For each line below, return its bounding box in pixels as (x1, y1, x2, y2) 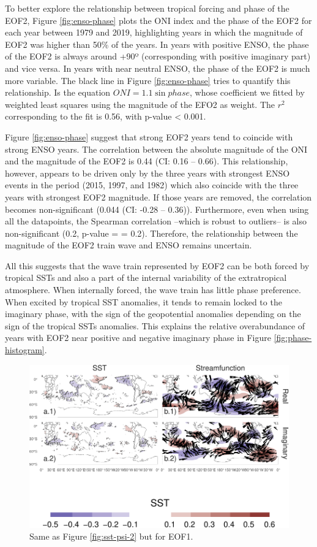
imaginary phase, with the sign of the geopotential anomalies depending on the (5, 307, 301, 320)
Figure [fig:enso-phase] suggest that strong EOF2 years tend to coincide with (5, 130, 293, 143)
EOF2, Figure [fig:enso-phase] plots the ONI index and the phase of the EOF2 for (5, 13, 312, 26)
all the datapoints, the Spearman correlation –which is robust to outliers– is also (5, 215, 307, 228)
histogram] (5, 343, 45, 356)
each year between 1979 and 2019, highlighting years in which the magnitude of (5, 26, 303, 39)
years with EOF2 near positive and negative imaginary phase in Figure (5, 331, 271, 344)
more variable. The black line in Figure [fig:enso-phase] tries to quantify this (5, 74, 291, 86)
